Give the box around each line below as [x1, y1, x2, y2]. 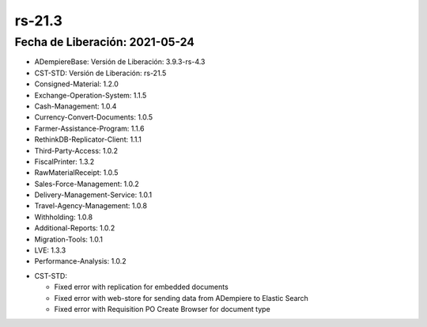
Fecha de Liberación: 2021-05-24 [14, 35, 195, 49]
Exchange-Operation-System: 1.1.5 [34, 90, 147, 100]
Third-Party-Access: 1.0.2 [34, 146, 119, 155]
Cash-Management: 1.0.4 [34, 101, 117, 111]
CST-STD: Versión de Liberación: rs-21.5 [34, 68, 167, 78]
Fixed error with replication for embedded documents [54, 282, 229, 292]
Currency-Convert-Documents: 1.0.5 [34, 112, 153, 122]
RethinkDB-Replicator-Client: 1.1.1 [34, 135, 142, 144]
